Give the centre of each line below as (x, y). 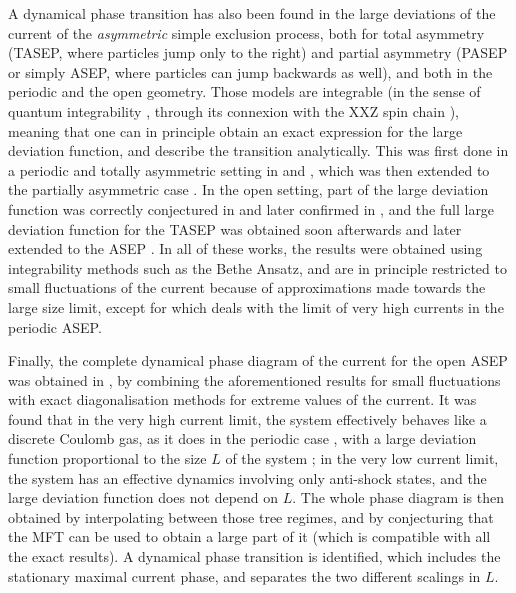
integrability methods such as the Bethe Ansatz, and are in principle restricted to (257, 267)
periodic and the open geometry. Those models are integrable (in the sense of (244, 91)
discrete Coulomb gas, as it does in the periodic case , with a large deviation (242, 438)
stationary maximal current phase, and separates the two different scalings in (244, 575)
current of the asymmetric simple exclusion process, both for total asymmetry (246, 32)
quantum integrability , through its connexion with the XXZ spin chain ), (234, 110)
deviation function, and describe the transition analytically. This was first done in (258, 150)
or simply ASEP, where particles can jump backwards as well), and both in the (250, 71)
